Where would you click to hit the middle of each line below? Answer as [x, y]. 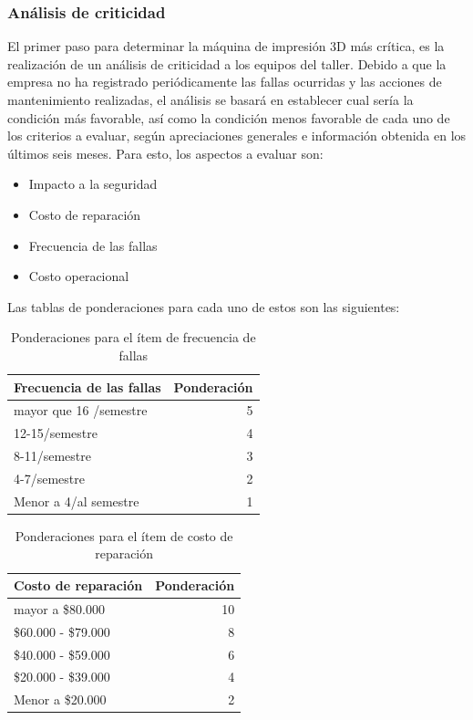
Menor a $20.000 [60, 699]
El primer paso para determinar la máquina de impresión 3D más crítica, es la [226, 46]
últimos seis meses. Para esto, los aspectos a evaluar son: [165, 153]
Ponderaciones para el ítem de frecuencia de [133, 337]
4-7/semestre [49, 478]
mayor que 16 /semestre [81, 410]
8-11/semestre [52, 456]
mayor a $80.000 [59, 608]
